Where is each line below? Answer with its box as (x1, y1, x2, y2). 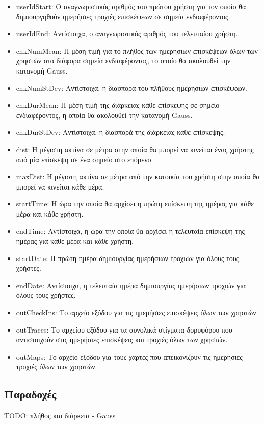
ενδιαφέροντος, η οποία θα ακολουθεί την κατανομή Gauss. (16, 109, 193, 120)
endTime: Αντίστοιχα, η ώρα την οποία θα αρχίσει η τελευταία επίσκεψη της (16, 225, 245, 236)
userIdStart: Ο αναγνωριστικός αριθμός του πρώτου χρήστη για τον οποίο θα (16, 1, 246, 11)
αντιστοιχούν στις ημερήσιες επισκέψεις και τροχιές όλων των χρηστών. (16, 334, 228, 345)
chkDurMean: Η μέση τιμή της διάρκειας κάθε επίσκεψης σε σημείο (16, 100, 220, 110)
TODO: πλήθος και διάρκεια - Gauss (4, 410, 116, 421)
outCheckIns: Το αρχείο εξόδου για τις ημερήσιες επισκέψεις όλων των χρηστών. (16, 307, 258, 318)
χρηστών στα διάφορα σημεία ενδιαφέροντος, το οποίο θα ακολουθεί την (16, 55, 231, 66)
